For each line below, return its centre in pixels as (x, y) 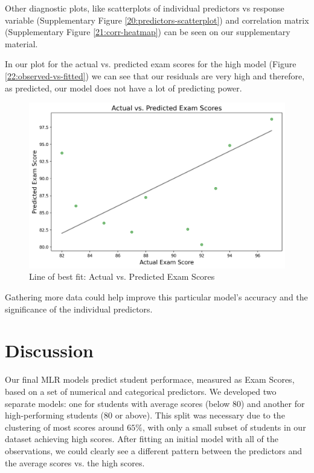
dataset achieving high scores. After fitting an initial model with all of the (142, 439)
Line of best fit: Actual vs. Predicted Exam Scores (122, 276)
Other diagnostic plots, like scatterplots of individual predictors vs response (145, 8)
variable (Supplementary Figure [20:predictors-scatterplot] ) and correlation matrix (157, 20)
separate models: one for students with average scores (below (117, 403)
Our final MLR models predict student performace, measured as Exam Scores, (150, 379)
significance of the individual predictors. (79, 309)
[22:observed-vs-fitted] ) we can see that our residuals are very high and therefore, (155, 75)
